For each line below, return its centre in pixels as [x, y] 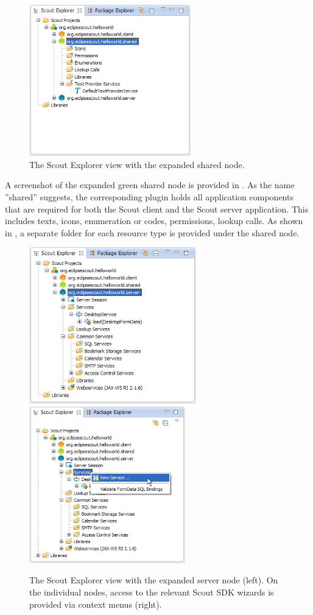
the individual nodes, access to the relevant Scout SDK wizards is [152, 592]
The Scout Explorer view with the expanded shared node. [137, 164]
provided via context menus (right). [96, 604]
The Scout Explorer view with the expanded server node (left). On [154, 580]
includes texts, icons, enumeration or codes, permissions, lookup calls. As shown [154, 221]
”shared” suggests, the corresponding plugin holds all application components [149, 196]
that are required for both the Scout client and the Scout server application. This [157, 209]
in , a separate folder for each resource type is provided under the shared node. [152, 232]
